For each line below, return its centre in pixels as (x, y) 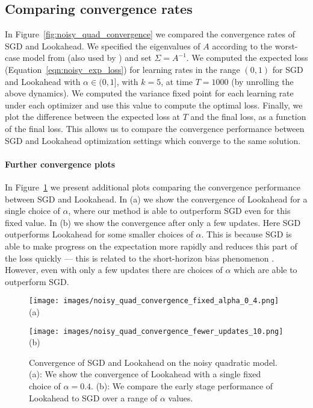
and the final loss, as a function (248, 117)
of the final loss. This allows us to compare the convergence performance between (155, 128)
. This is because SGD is (246, 234)
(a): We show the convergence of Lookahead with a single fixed (145, 374)
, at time (177, 81)
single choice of (33, 211)
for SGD (288, 69)
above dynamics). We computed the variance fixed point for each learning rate (149, 93)
